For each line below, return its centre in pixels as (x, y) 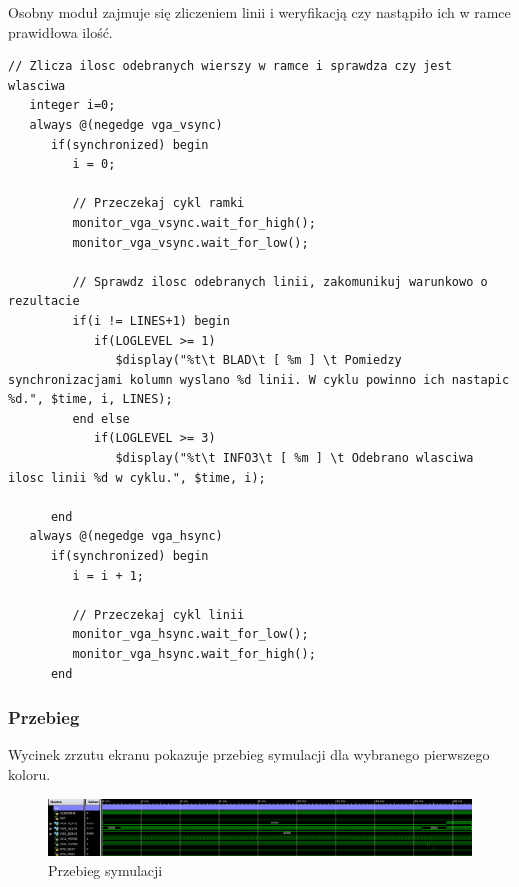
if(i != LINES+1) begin (151, 320)
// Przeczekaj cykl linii (158, 614)
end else (101, 418)
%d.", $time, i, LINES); (90, 399)
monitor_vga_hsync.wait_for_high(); (194, 654)
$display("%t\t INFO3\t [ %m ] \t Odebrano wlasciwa (294, 458)
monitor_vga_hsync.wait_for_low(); (190, 634)
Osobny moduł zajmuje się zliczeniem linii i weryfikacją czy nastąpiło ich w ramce (259, 12)
